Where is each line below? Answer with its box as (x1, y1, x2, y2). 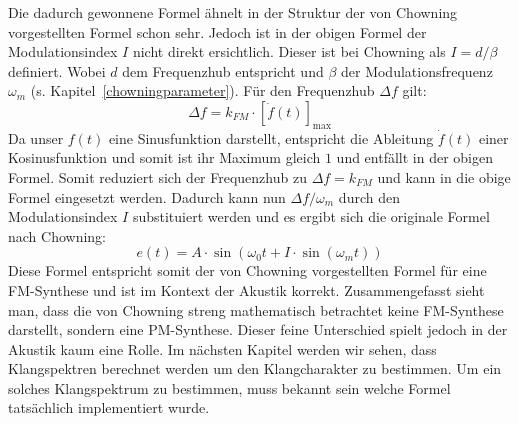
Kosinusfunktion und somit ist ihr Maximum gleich (8, 147, 321, 168)
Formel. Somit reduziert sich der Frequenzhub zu (8, 166, 307, 187)
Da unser (8, 127, 64, 148)
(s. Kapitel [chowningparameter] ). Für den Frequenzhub (30, 80, 375, 101)
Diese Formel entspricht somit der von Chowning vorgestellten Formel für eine (8, 260, 487, 281)
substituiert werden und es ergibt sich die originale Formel (132, 206, 490, 227)
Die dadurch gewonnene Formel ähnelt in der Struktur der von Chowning (8, 2, 458, 22)
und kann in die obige (377, 166, 511, 187)
